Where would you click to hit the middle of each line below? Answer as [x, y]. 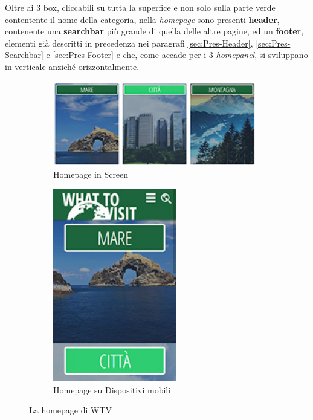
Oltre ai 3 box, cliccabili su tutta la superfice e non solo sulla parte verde [140, 7]
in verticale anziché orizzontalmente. [72, 66]
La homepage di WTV [71, 410]
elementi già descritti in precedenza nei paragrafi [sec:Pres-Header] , [129, 43]
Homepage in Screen [91, 174]
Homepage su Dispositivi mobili [112, 389]
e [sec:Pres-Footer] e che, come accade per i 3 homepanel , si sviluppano [177, 55]
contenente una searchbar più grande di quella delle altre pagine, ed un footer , [154, 31]
